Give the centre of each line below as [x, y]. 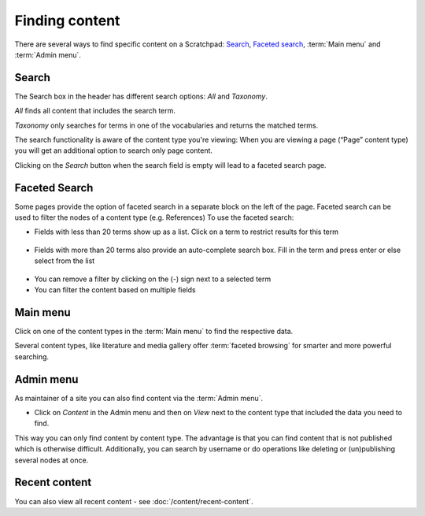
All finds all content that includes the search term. [95, 111]
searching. [32, 356]
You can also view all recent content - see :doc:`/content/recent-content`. [134, 501]
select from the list [65, 261]
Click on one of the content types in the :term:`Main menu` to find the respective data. [154, 331]
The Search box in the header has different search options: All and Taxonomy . [141, 96]
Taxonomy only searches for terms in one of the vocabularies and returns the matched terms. [166, 125]
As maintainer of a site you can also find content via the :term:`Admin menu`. [139, 398]
